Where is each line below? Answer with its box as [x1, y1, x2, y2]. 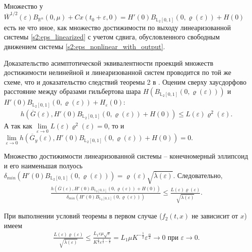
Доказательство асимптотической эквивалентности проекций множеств [4, 57, 214, 68]
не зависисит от [191, 211, 238, 221]
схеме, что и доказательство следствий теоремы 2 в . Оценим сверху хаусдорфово [4, 76, 247, 87]
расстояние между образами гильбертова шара [4, 86, 141, 96]
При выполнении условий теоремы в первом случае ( [4, 211, 162, 221]
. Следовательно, [173, 170, 223, 180]
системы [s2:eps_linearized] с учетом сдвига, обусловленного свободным [4, 32, 220, 42]
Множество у [4, 1, 43, 11]
